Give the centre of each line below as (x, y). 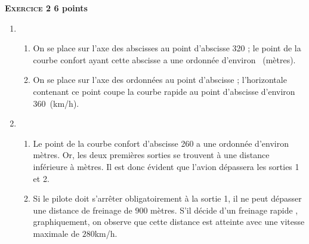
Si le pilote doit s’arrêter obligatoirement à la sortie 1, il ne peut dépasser (167, 198)
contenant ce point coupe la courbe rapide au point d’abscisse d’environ (164, 91)
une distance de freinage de (83, 210)
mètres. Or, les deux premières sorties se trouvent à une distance (151, 155)
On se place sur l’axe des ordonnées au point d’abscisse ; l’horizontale (160, 80)
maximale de (56, 233)
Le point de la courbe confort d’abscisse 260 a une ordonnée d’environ (161, 143)
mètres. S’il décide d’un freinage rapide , (224, 210)
